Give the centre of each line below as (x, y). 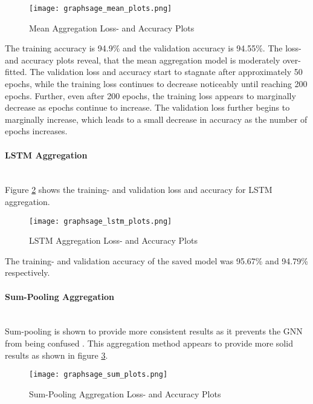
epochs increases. (36, 131)
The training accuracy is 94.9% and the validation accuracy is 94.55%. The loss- (153, 48)
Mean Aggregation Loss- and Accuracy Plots (112, 28)
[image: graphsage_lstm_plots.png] (101, 221)
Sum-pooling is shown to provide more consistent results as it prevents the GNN (154, 331)
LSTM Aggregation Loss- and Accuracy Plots (113, 240)
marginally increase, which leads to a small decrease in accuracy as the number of (156, 119)
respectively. (27, 272)
